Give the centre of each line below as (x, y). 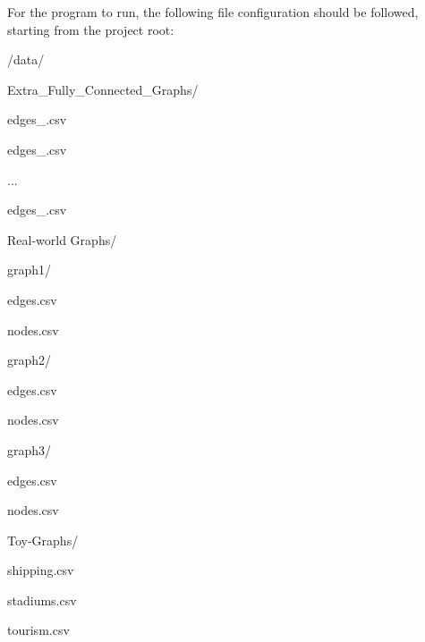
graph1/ (30, 270)
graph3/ (30, 449)
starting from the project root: (91, 29)
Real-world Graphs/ (62, 239)
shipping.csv (41, 570)
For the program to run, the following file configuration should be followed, (213, 12)
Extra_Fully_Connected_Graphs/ (103, 89)
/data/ (26, 59)
